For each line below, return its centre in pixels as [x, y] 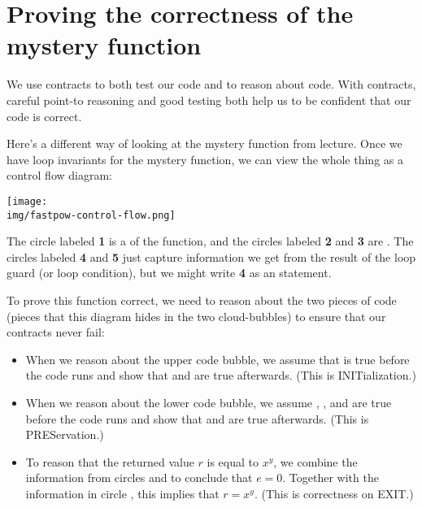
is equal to [233, 461]
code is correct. [44, 116]
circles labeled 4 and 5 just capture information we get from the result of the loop [211, 256]
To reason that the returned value [110, 461]
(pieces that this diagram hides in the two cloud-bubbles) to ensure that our [196, 316]
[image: [27, 201]
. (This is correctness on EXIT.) [334, 493]
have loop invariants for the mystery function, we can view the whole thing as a [205, 159]
